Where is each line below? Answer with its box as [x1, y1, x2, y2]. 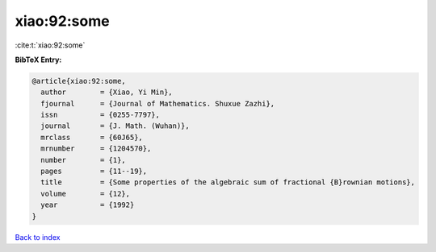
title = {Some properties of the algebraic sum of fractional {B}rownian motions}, [40, 178, 416, 187]
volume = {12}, [40, 189, 131, 198]
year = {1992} [40, 200, 135, 209]
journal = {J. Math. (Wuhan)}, [40, 122, 190, 130]
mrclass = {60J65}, [40, 133, 143, 142]
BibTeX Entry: [15, 55, 62, 64]
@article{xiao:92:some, [31, 76, 127, 85]
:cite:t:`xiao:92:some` [15, 40, 86, 50]
